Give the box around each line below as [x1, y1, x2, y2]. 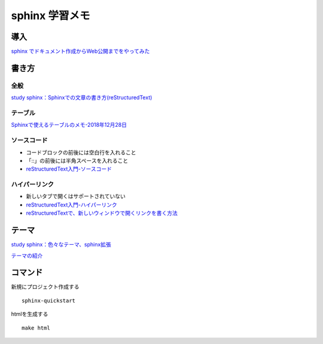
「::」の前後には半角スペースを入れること [26, 157, 129, 164]
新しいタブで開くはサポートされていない [26, 193, 126, 200]
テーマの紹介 [11, 252, 43, 259]
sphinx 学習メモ [11, 9, 90, 22]
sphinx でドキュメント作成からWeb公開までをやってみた [11, 48, 150, 55]
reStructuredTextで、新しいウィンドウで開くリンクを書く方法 [26, 209, 178, 217]
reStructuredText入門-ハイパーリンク [26, 201, 118, 208]
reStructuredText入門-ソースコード [26, 165, 112, 173]
